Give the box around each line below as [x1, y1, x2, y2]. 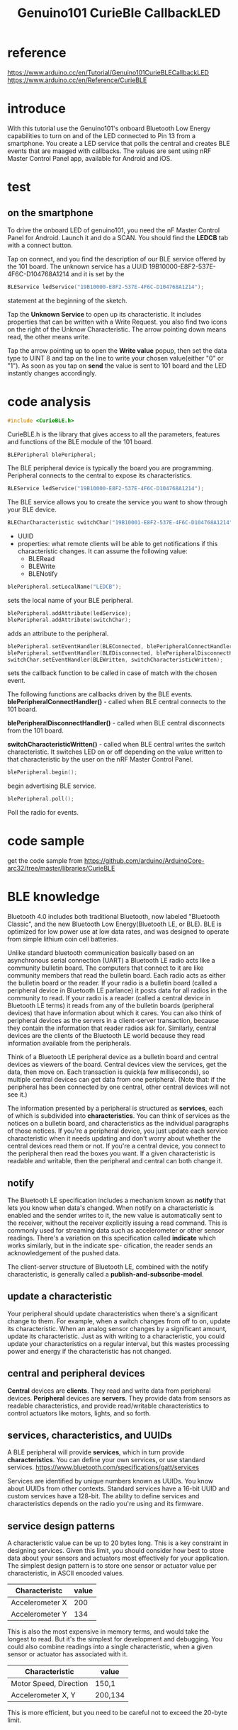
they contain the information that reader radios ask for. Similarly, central [7, 1024, 217, 1032]
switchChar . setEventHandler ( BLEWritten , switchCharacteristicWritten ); [7, 656, 223, 663]
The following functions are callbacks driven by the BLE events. [7, 690, 193, 699]
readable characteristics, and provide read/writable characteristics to [7, 1401, 210, 1410]
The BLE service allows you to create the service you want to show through [7, 498, 228, 507]
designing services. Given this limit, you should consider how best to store [7, 1547, 225, 1555]
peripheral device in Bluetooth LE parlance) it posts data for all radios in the [7, 986, 227, 995]
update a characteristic [7, 1291, 113, 1303]
